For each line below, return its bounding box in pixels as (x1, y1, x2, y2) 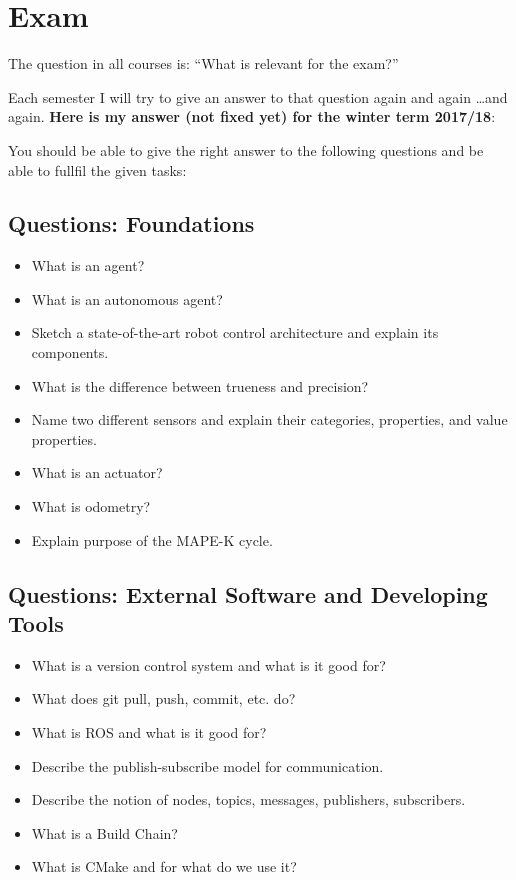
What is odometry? (31, 496, 151, 517)
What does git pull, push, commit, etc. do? (31, 688, 296, 709)
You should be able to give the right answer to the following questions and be (8, 139, 484, 160)
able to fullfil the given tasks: (8, 159, 187, 180)
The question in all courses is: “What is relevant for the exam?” (8, 53, 399, 74)
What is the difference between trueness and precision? (31, 375, 369, 396)
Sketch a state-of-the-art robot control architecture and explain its (31, 322, 439, 343)
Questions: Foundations (8, 208, 255, 239)
